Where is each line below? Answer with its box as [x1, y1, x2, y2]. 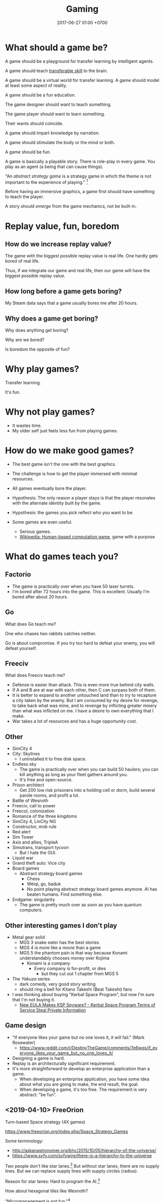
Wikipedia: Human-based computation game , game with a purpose [19, 533, 155, 540]
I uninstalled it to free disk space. [19, 756, 87, 762]
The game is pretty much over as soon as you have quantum [19, 902, 142, 908]
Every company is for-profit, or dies [34, 966, 106, 972]
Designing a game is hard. [12, 1055, 65, 1061]
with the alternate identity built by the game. [12, 500, 101, 506]
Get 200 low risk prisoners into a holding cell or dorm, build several [19, 787, 155, 793]
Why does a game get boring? [5, 314, 98, 323]
